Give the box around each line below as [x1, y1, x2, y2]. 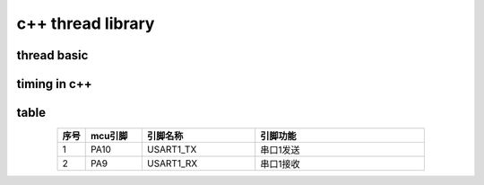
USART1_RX [146, 157, 198, 170]
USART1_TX [146, 144, 197, 156]
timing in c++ [16, 76, 93, 92]
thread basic [16, 48, 89, 63]
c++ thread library [16, 13, 155, 33]
